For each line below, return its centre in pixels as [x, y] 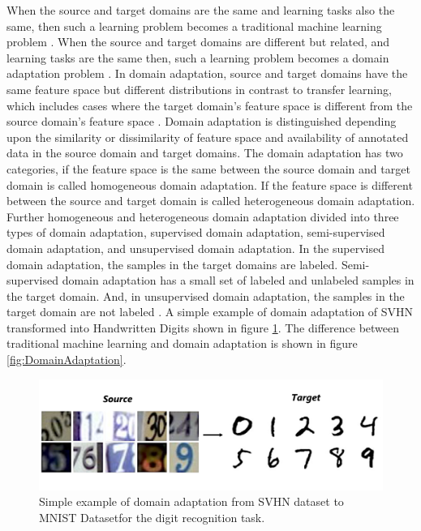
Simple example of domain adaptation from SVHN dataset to [191, 501]
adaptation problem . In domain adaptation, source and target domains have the [207, 73]
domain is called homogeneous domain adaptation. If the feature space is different [210, 184]
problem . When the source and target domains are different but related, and [198, 42]
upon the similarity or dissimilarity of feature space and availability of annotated [208, 137]
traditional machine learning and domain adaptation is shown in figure [182, 343]
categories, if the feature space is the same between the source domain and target [208, 168]
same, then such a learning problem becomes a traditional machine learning [194, 26]
